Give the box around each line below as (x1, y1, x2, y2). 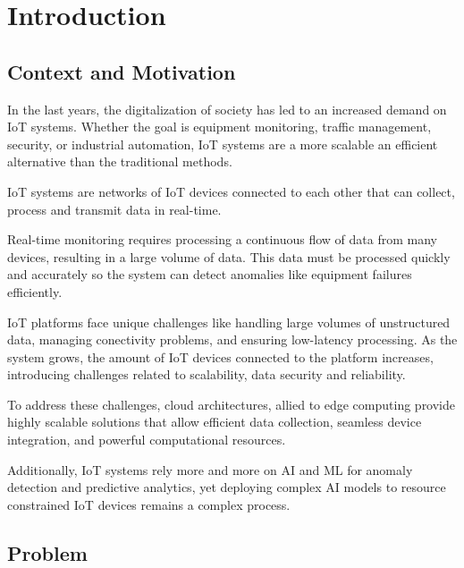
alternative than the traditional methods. (7, 152, 232, 171)
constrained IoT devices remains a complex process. (7, 495, 291, 513)
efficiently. (7, 282, 63, 301)
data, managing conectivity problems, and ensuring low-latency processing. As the (7, 330, 458, 349)
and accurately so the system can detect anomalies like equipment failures (7, 265, 412, 284)
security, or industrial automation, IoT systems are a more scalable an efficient (7, 134, 438, 153)
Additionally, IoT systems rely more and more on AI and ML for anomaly (7, 460, 413, 479)
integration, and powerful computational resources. (7, 430, 286, 449)
